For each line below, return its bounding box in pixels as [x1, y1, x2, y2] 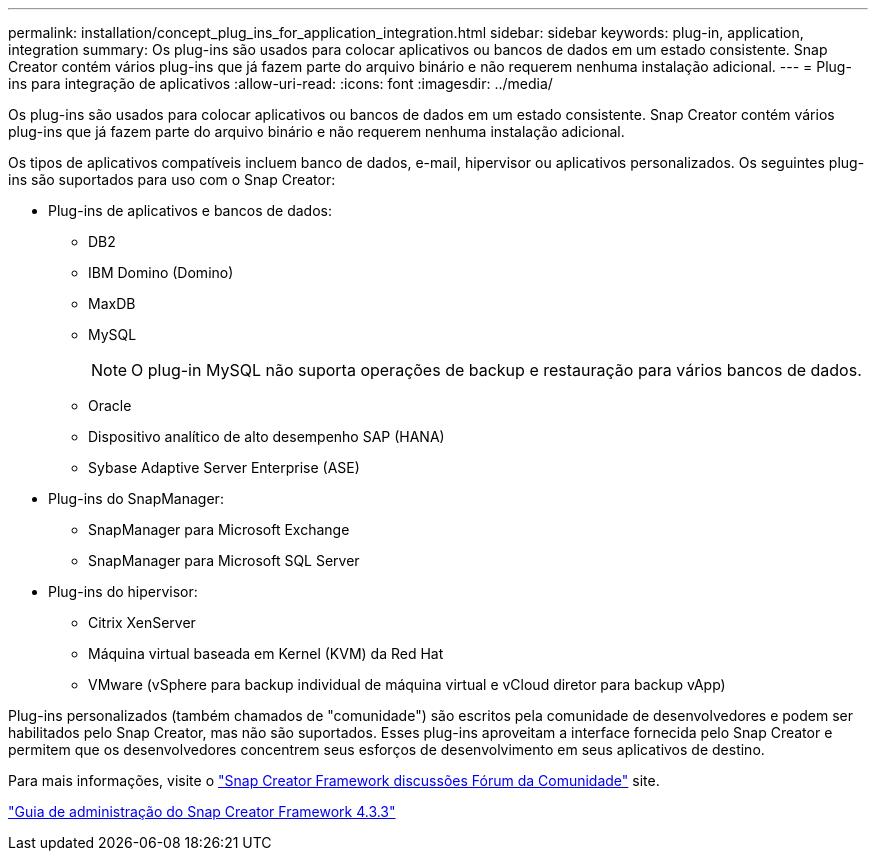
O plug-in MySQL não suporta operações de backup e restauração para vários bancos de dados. [131, 360, 862, 380]
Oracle [88, 397, 132, 414]
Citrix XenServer [88, 614, 196, 631]
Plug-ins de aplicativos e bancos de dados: [48, 202, 332, 219]
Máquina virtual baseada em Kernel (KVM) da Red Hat [88, 645, 444, 662]
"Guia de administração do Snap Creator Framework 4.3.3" [8, 803, 396, 820]
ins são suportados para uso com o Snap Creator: [8, 171, 336, 188]
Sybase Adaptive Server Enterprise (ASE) [88, 459, 360, 476]
